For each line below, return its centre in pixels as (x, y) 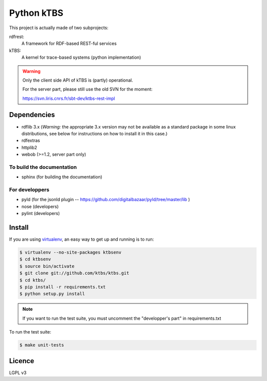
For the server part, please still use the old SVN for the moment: (88, 89)
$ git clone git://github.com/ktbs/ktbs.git (74, 273)
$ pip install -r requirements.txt (63, 287)
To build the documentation (43, 167)
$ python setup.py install (52, 294)
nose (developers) (40, 206)
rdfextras (31, 140)
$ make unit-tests (42, 345)
